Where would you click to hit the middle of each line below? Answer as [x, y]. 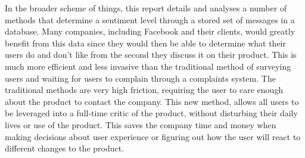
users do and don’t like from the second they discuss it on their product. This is [151, 55]
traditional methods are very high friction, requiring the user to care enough [144, 90]
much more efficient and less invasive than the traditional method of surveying [148, 66]
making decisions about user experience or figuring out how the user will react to [153, 136]
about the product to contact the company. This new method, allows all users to [152, 101]
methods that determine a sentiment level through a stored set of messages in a [150, 19]
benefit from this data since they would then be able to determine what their [145, 43]
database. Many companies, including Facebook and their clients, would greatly [150, 31]
